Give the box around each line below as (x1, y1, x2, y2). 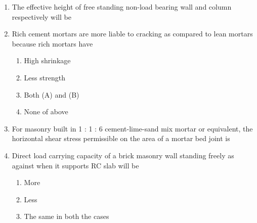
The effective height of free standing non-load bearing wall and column (12, 2, 232, 12)
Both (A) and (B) (24, 89, 79, 100)
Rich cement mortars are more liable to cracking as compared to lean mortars (12, 28, 253, 39)
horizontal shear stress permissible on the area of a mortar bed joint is (12, 133, 230, 144)
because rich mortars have (12, 38, 93, 49)
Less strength (24, 72, 65, 82)
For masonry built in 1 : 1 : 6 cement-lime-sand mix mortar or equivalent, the (12, 123, 253, 133)
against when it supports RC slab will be (12, 160, 139, 170)
